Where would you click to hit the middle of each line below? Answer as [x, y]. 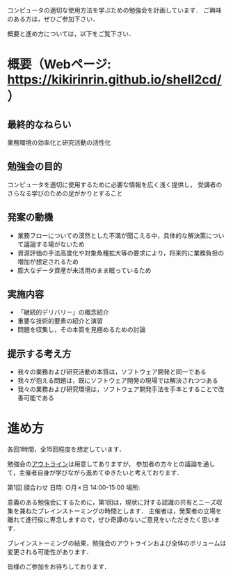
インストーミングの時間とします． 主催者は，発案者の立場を [136, 511]
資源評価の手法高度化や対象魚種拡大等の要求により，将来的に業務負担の [121, 253]
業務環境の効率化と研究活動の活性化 [59, 142]
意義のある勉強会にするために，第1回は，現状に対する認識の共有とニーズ [112, 503]
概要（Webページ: [59, 64]
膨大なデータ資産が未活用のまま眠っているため [84, 270]
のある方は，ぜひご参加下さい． [53, 19]
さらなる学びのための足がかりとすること [65, 193]
